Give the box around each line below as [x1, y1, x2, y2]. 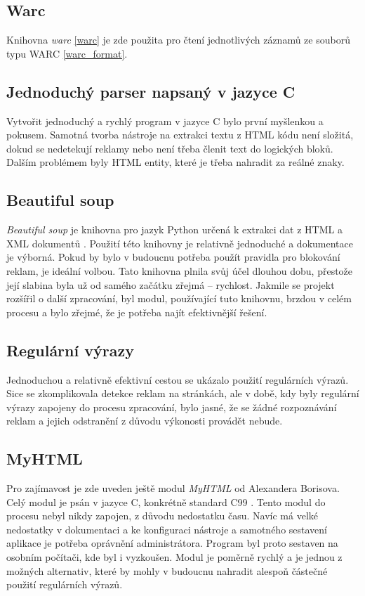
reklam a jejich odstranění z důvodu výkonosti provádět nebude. [6, 413, 283, 428]
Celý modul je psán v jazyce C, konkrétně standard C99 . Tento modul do [6, 494, 326, 509]
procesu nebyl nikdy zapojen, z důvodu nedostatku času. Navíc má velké [6, 508, 319, 523]
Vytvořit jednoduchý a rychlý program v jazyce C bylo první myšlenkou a [6, 113, 324, 128]
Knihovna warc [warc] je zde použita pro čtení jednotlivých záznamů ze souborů [6, 32, 350, 47]
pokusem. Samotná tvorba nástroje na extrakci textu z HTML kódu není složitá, [6, 127, 354, 142]
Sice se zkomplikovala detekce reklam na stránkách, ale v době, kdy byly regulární [6, 386, 359, 401]
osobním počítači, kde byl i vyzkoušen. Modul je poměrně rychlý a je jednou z [6, 550, 343, 564]
